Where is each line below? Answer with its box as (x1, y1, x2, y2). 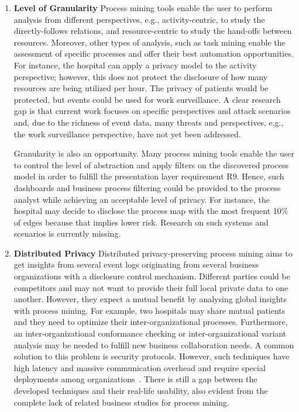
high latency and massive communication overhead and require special (13, 361, 266, 373)
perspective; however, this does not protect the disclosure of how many (13, 70, 268, 82)
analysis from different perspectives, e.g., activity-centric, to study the (13, 13, 265, 25)
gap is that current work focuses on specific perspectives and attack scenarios (13, 105, 291, 117)
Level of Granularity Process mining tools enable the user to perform (13, 2, 273, 13)
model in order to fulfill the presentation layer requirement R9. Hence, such (13, 170, 284, 182)
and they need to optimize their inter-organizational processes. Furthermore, (13, 316, 288, 328)
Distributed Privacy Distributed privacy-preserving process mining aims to (13, 247, 293, 259)
